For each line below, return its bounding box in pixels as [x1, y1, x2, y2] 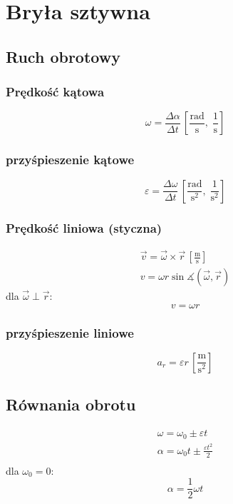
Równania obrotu [6, 393, 136, 415]
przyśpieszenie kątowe [6, 151, 135, 168]
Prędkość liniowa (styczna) [6, 218, 162, 236]
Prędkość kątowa [6, 83, 105, 101]
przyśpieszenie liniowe [6, 323, 134, 341]
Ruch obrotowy [6, 45, 120, 67]
